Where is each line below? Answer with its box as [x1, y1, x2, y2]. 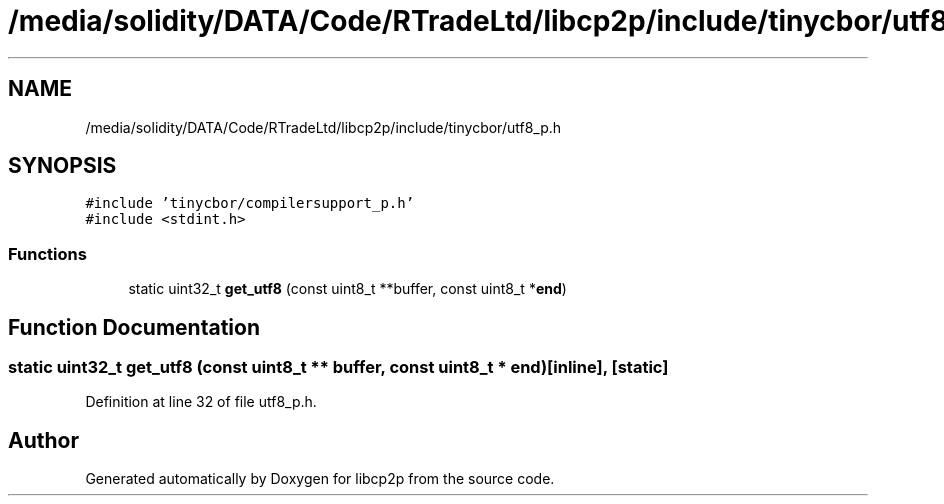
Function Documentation [8, 314, 260, 340]
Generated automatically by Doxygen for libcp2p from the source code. [85, 470, 555, 488]
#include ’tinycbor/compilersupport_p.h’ [85, 195, 415, 212]
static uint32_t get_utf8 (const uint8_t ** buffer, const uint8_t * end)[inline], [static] [8, 357, 669, 378]
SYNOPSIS [8, 153, 117, 179]
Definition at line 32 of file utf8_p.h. [85, 393, 317, 411]
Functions [8, 243, 87, 264]
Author [8, 427, 79, 453]
